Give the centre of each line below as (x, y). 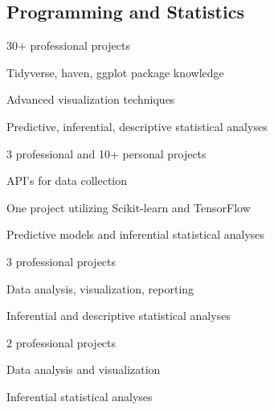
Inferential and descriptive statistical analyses (119, 316)
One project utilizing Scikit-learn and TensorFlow (129, 207)
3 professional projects (61, 261)
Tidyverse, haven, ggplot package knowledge (115, 72)
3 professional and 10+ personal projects (106, 153)
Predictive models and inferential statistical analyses (136, 234)
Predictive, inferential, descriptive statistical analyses (137, 126)
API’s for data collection (67, 180)
